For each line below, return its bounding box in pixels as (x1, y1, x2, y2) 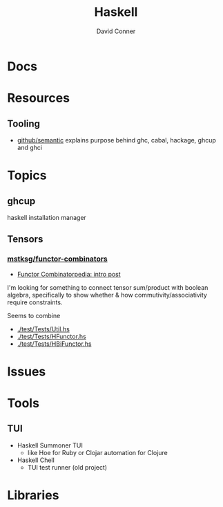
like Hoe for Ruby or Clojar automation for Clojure (27, 448, 168, 457)
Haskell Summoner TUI (17, 441, 83, 450)
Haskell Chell (17, 456, 55, 464)
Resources (7, 91, 70, 106)
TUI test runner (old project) (27, 463, 108, 471)
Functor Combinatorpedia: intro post (17, 270, 121, 278)
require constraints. (7, 298, 63, 306)
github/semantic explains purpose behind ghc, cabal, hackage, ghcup (17, 136, 216, 144)
